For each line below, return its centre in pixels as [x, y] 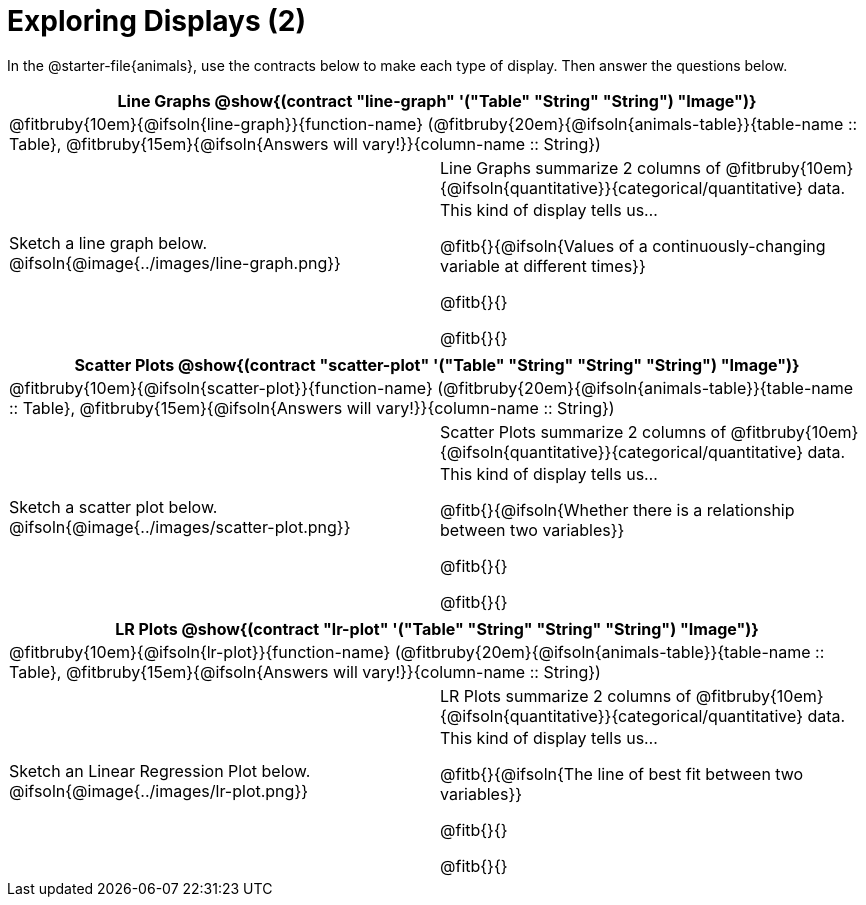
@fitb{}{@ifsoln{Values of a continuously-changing [633, 245]
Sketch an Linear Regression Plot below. [160, 770]
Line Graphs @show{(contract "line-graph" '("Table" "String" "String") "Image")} [437, 100]
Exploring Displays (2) [156, 21]
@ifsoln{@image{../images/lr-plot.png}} [159, 790]
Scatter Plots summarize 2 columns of [583, 431]
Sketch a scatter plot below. [113, 506]
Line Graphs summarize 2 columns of [581, 167]
